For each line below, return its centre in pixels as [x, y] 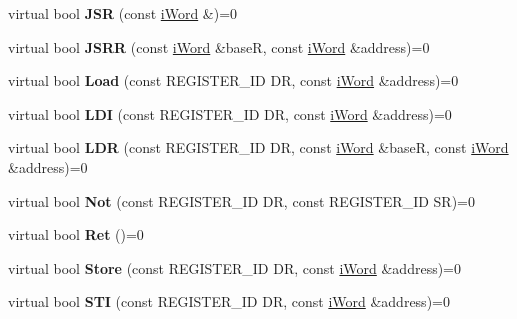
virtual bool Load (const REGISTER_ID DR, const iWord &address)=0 [233, 80]
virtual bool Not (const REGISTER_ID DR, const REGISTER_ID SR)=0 [241, 200]
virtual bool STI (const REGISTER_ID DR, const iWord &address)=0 [229, 301]
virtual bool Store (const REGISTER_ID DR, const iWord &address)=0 [235, 267]
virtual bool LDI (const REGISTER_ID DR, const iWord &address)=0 [230, 113]
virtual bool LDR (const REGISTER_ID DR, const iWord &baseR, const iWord [258, 147]
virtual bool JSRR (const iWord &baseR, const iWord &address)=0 [219, 46]
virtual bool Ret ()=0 [76, 234]
